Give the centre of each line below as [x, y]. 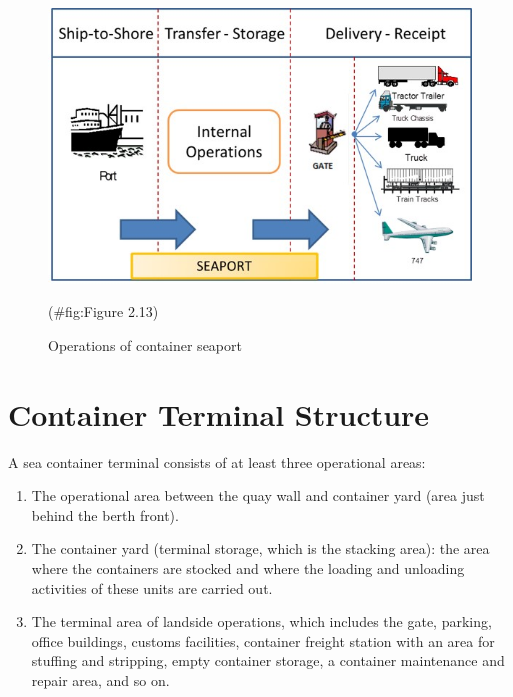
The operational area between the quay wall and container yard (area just [258, 495]
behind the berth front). [105, 514]
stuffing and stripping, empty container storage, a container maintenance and [268, 660]
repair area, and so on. [100, 679]
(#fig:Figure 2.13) [103, 311]
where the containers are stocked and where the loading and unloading [248, 567]
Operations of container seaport [145, 344]
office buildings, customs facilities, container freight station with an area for [263, 640]
